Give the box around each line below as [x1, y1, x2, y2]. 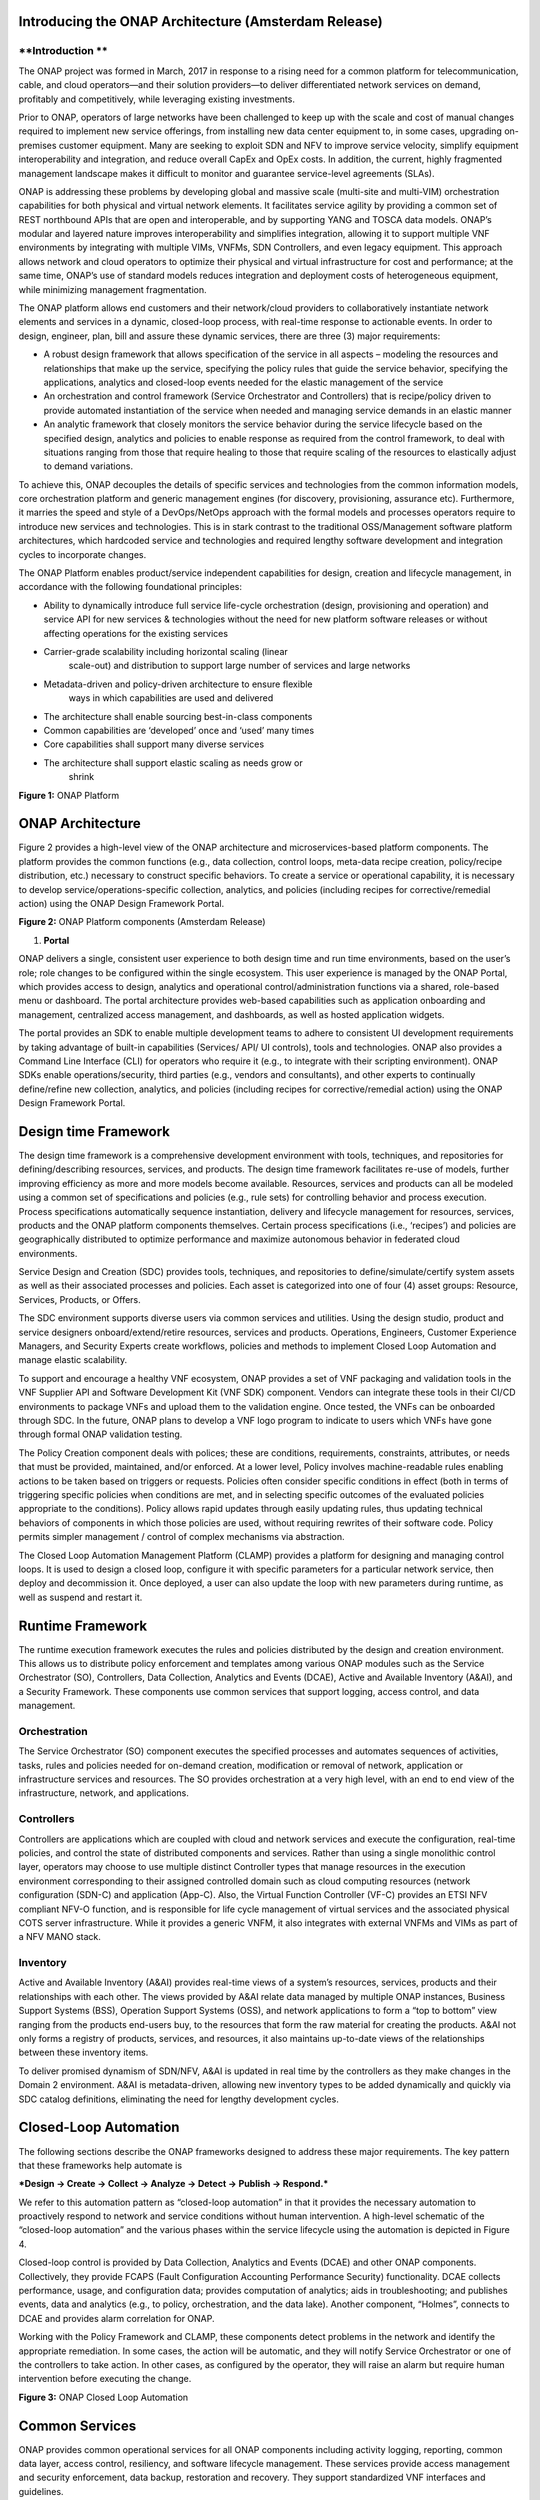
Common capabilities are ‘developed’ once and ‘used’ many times [43, 724, 315, 736]
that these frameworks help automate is [18, 2159, 183, 2171]
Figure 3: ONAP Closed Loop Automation [18, 2391, 189, 2403]
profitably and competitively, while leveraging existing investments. [18, 93, 295, 105]
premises [18, 139, 57, 151]
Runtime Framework [18, 1617, 148, 1634]
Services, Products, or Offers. [18, 1293, 142, 1305]
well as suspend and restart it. [18, 1591, 143, 1603]
